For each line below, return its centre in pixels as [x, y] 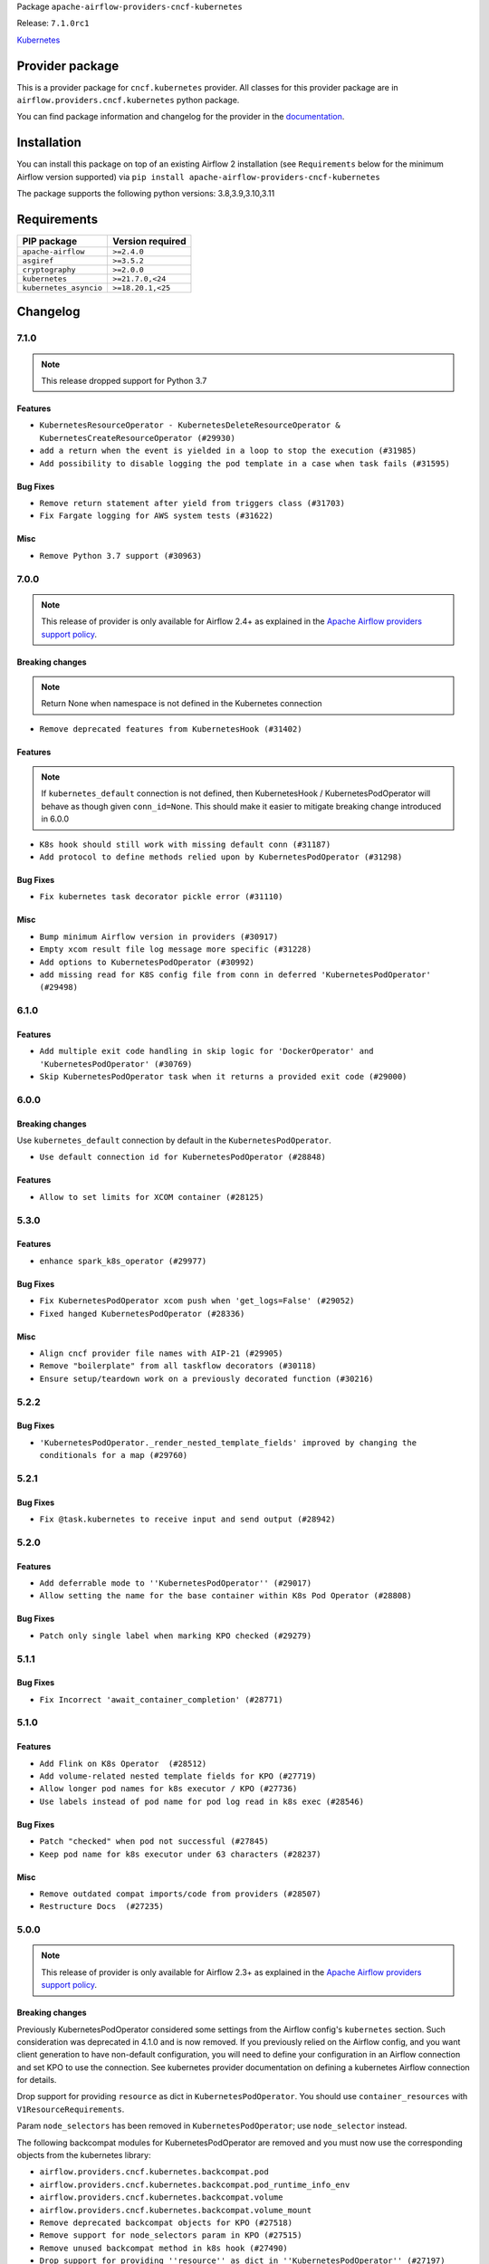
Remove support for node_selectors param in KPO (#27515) [171, 2235]
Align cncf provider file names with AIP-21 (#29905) [161, 1353]
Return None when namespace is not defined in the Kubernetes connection [182, 704]
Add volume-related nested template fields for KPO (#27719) [178, 1776]
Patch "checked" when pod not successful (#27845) [154, 1842]
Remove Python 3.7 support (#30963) [121, 556]
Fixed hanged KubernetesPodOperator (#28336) [142, 1314]
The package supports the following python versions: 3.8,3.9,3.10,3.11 [146, 194]
